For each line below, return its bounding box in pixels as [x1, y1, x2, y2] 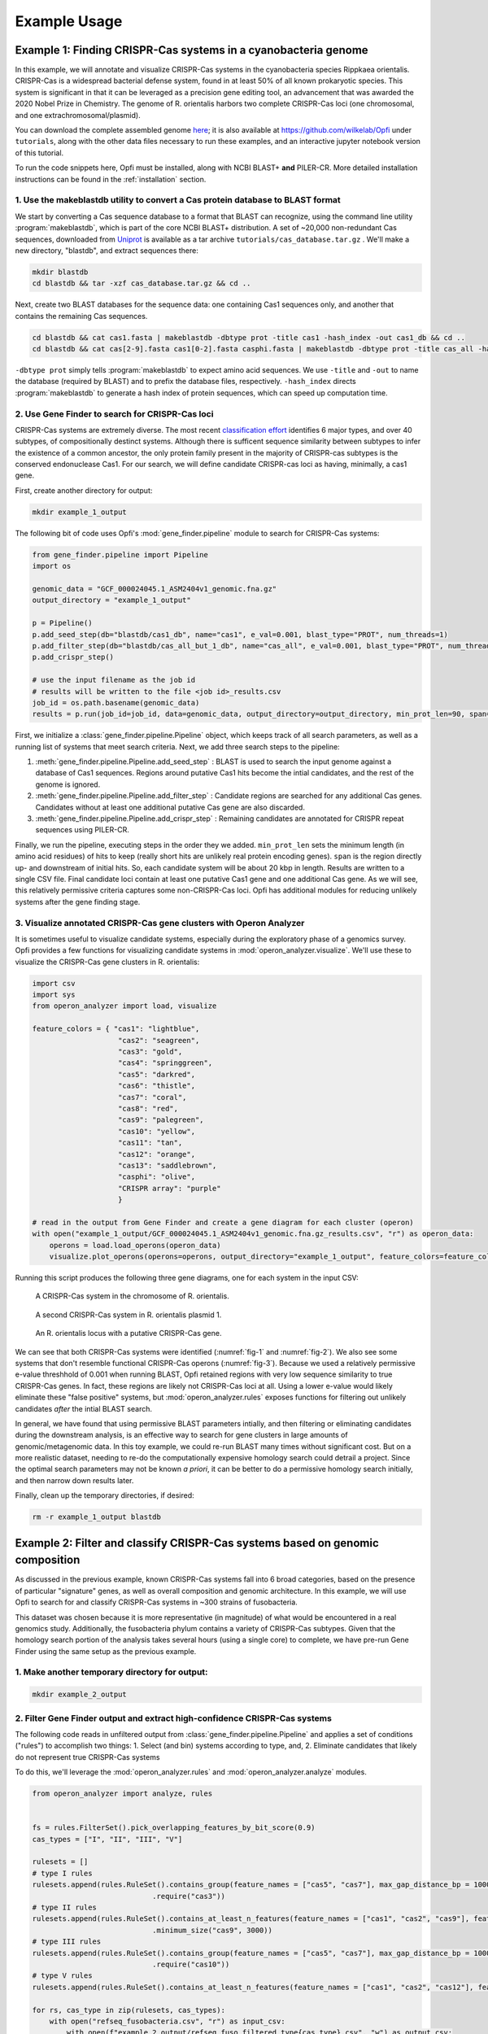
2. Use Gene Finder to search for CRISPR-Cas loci [15, 408, 214, 419]
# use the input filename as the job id [32, 675, 195, 685]
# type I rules [32, 1868, 93, 1878]
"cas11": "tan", [118, 1138, 183, 1147]
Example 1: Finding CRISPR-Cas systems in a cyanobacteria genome [15, 43, 369, 57]
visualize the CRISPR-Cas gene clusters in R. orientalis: [15, 957, 200, 967]
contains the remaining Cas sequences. [15, 311, 148, 321]
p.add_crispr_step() [32, 653, 114, 662]
